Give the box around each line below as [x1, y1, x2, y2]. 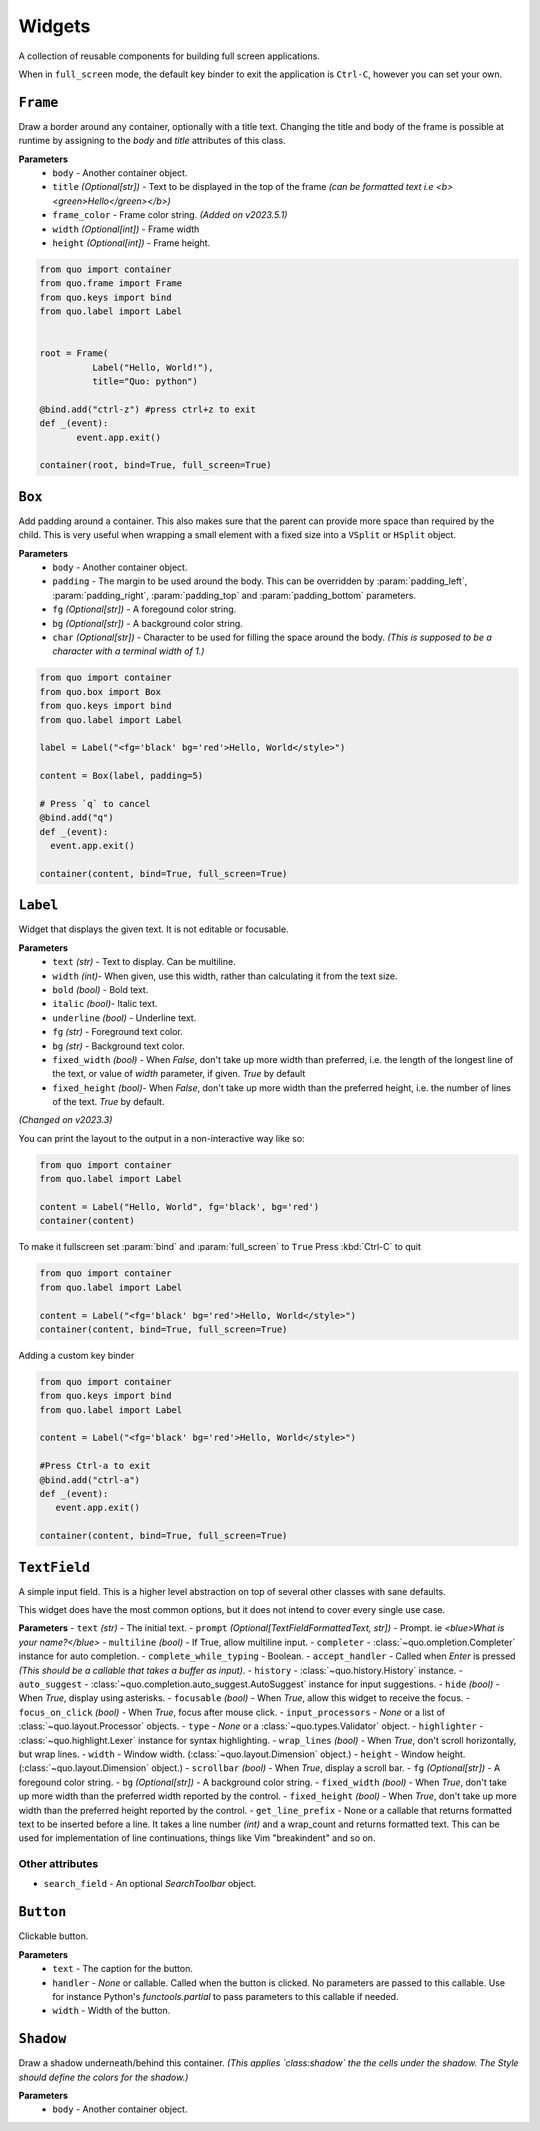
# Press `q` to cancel [39, 798, 151, 809]
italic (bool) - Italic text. [52, 998, 158, 1010]
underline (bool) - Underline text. [52, 1011, 197, 1024]
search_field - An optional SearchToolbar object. [43, 1878, 257, 1890]
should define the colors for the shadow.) [18, 2071, 189, 2083]
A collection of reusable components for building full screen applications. [18, 50, 320, 62]
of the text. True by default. [52, 1096, 165, 1108]
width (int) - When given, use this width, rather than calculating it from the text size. [52, 970, 399, 982]
